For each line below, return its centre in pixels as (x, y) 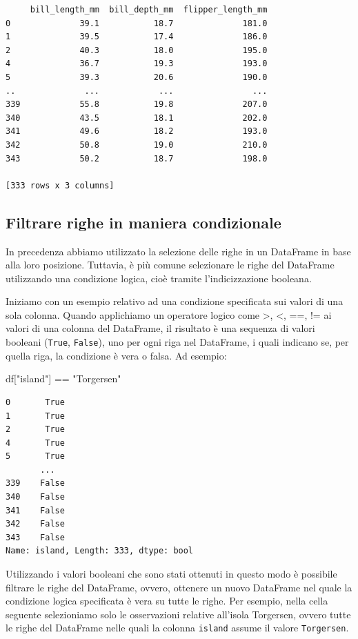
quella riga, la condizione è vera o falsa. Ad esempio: (116, 355)
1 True (35, 416)
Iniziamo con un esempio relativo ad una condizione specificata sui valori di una (175, 301)
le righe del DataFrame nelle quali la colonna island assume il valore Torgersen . (177, 628)
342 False (35, 524)
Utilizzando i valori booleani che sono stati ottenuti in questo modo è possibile (171, 574)
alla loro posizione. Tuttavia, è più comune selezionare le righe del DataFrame (170, 265)
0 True (35, 402)
